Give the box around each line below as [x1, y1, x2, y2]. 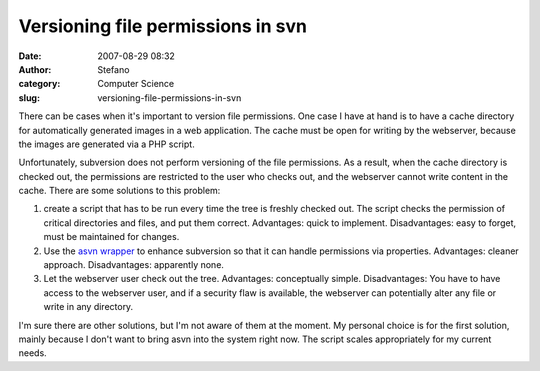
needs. [18, 347, 47, 359]
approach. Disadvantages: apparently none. [43, 259, 225, 271]
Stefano [97, 63, 130, 75]
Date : [18, 50, 42, 62]
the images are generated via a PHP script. [18, 138, 195, 150]
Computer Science [97, 78, 175, 90]
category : [18, 78, 61, 90]
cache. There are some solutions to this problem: [18, 185, 221, 197]
